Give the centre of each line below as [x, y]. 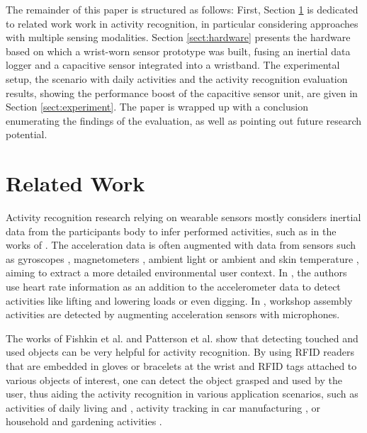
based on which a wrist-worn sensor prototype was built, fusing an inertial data [178, 51]
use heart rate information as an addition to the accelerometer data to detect [173, 287]
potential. [27, 134]
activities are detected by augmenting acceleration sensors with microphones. [173, 314]
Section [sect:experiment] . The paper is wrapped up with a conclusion [157, 107]
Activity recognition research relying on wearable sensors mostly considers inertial [183, 217]
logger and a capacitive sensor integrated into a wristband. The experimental [173, 65]
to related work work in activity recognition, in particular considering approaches [182, 23]
